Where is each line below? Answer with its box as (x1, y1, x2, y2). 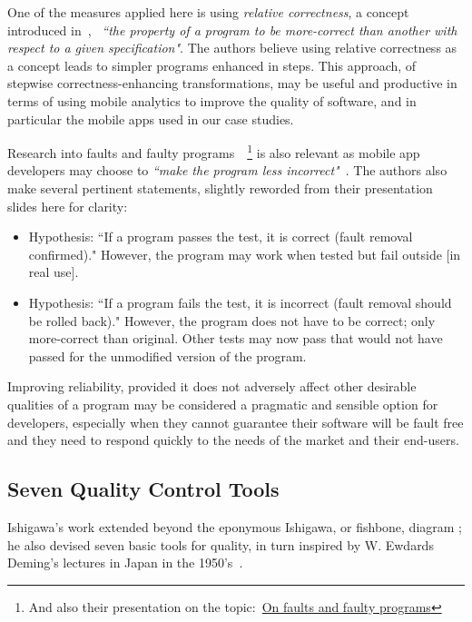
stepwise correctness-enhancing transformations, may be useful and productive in (7, 74, 457, 93)
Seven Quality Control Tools (7, 475, 280, 503)
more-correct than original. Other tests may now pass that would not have (28, 329, 443, 348)
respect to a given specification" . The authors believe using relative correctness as (7, 38, 457, 57)
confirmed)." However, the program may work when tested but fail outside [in (28, 244, 461, 263)
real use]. (28, 262, 79, 281)
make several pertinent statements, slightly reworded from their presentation (7, 179, 433, 197)
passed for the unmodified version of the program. (28, 346, 307, 365)
